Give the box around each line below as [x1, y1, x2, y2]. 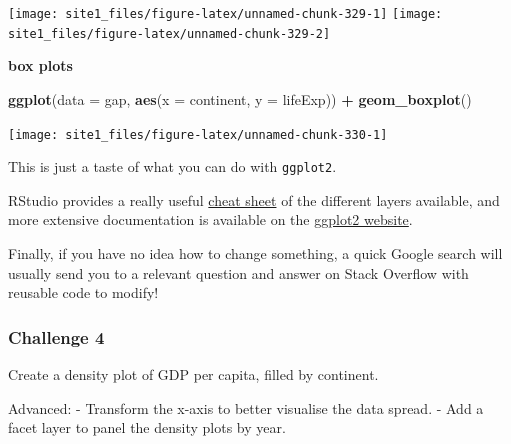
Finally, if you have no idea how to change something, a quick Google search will [8, 243, 503, 263]
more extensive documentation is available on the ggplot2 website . [8, 209, 413, 230]
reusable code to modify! [8, 282, 159, 303]
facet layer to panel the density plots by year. [8, 417, 286, 438]
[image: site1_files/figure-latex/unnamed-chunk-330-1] [8, 127, 388, 142]
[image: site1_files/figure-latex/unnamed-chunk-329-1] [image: [8, 7, 443, 21]
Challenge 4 [8, 324, 105, 349]
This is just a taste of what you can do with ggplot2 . [8, 156, 337, 177]
